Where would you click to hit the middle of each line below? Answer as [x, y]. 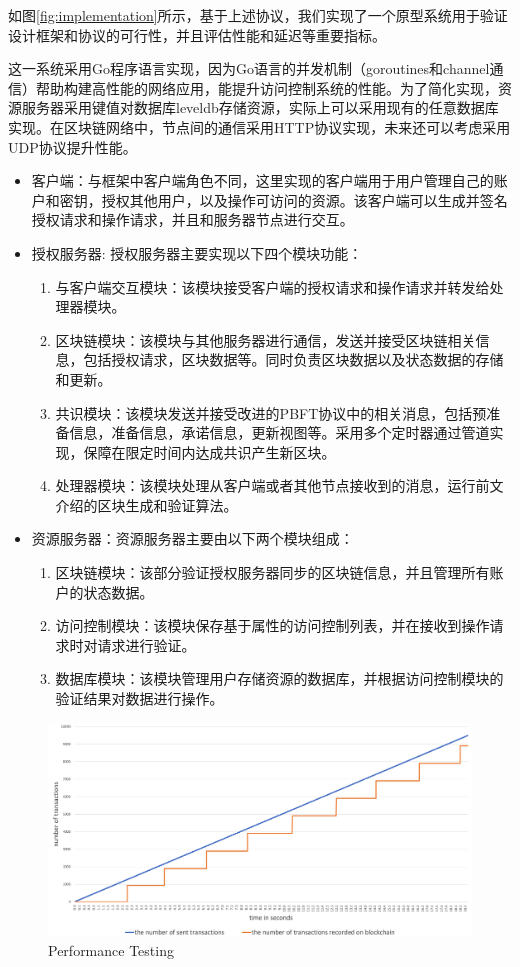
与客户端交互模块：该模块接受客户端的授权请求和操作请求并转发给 [272, 286]
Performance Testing [111, 950]
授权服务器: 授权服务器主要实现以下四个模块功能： [197, 252]
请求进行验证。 [146, 644]
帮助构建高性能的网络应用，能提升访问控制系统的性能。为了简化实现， [266, 87]
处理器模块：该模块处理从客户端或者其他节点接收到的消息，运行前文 [279, 485]
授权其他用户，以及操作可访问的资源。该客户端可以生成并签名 [304, 199]
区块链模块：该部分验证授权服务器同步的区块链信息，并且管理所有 [272, 572]
